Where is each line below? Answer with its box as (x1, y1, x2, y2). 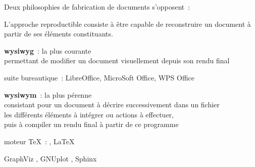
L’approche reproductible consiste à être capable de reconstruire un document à (4, 18, 251, 29)
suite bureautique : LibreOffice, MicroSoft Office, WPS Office (4, 72, 195, 82)
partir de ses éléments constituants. (4, 28, 113, 39)
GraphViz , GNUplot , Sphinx (4, 153, 97, 163)
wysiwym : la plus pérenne (4, 89, 92, 100)
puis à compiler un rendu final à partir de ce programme (4, 119, 179, 130)
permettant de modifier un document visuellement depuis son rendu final (4, 55, 230, 66)
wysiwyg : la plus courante (4, 45, 91, 56)
